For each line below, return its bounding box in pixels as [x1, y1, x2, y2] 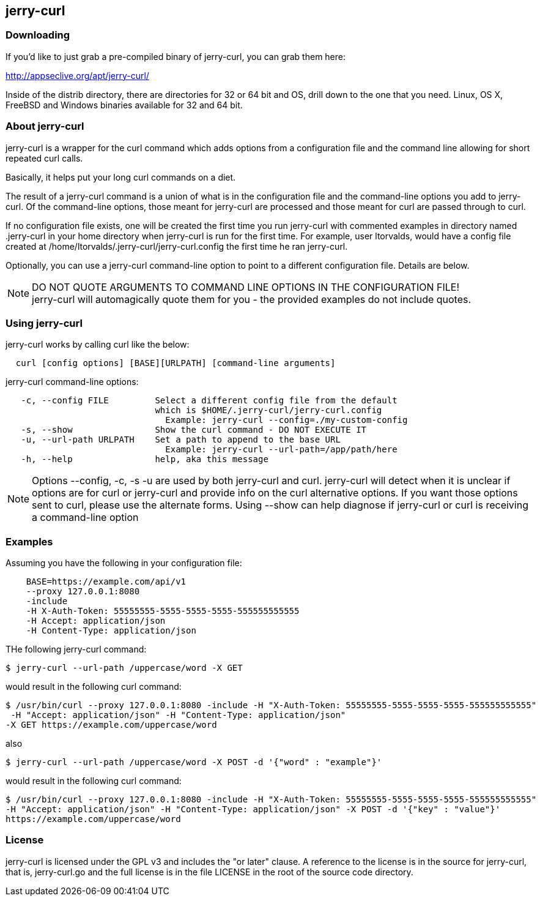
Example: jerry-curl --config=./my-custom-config [165, 415, 408, 425]
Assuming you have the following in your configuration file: [6, 558, 242, 569]
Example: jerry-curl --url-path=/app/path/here [165, 444, 398, 455]
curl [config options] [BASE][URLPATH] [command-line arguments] [15, 358, 336, 368]
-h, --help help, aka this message [21, 454, 268, 465]
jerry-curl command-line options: [6, 376, 139, 387]
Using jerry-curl [6, 316, 83, 329]
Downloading [6, 29, 70, 42]
